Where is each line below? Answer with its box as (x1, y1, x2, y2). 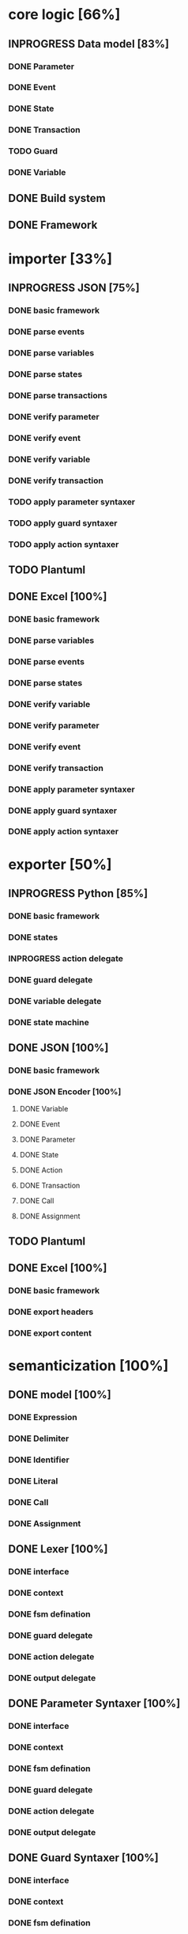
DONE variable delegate (8, 995, 102, 1006)
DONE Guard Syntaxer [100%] (8, 1851, 160, 1865)
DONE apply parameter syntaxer (8, 784, 136, 795)
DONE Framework (8, 218, 98, 231)
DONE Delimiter (8, 1433, 70, 1444)
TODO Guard (8, 146, 58, 157)
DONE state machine (8, 1016, 89, 1028)
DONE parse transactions (8, 390, 108, 401)
